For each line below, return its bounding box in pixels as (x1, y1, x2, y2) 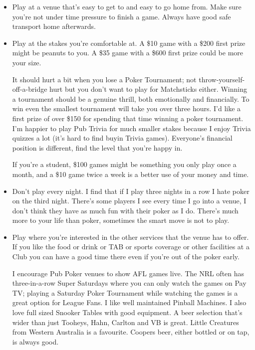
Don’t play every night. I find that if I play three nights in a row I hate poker (12, 185, 250, 196)
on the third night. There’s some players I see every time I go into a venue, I (12, 195, 247, 206)
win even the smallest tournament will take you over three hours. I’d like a (12, 103, 241, 114)
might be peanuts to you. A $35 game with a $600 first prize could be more (12, 47, 244, 58)
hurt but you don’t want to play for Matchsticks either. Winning (49, 84, 247, 94)
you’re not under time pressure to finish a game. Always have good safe (12, 11, 231, 21)
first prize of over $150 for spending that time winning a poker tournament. (12, 113, 244, 123)
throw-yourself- (199, 74, 245, 84)
